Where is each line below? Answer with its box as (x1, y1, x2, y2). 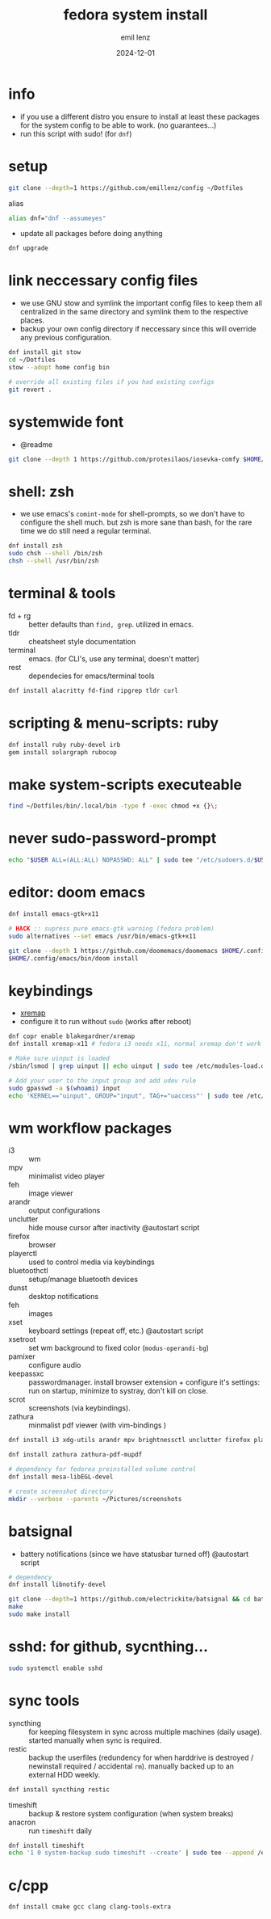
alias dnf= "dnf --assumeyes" (8, 214, 106, 222)
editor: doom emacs (8, 884, 146, 902)
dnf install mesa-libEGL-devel (8, 1473, 114, 1481)
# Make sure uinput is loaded (8, 1055, 110, 1063)
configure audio (28, 1360, 81, 1370)
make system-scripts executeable (8, 775, 243, 794)
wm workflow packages (8, 1119, 172, 1137)
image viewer (28, 1188, 74, 1198)
